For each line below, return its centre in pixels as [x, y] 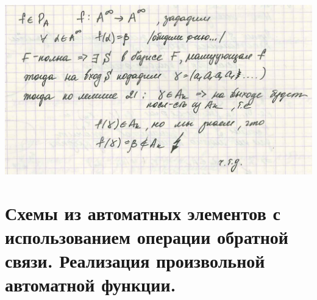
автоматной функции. [91, 284]
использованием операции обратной [147, 237]
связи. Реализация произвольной [135, 261]
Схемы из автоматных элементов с [143, 212]
